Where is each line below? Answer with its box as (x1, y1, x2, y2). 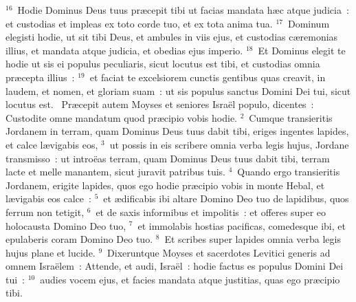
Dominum (287, 16, 330, 30)
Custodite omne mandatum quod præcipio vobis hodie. (5, 110, 238, 125)
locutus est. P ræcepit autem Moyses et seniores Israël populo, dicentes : (5, 97, 314, 111)
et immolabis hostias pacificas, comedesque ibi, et (137, 218, 346, 233)
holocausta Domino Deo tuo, (5, 218, 126, 233)
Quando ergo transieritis (237, 164, 340, 179)
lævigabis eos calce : (5, 191, 91, 206)
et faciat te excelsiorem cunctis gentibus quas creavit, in (89, 69, 326, 84)
